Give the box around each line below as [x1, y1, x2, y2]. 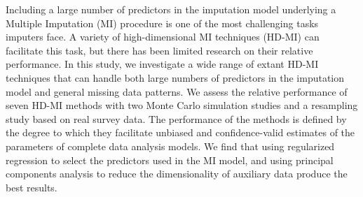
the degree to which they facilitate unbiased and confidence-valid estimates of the [6, 125, 355, 140]
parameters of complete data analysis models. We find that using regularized [6, 138, 335, 153]
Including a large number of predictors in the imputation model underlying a [6, 2, 336, 16]
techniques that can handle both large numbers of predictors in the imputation [6, 70, 345, 85]
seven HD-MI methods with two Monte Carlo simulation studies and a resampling [6, 98, 358, 112]
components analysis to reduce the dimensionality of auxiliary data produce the [6, 166, 348, 181]
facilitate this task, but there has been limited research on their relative [6, 43, 313, 57]
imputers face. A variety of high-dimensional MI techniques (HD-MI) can [6, 29, 320, 44]
